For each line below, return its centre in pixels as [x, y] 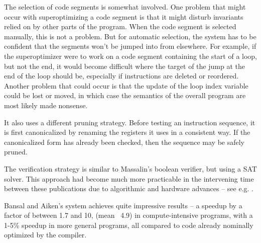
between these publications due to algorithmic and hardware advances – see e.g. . [129, 188]
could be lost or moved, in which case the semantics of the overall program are [125, 95]
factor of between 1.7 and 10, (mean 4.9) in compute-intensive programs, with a [128, 215]
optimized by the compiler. [45, 235]
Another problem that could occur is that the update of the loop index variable [126, 85]
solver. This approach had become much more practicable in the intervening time [129, 178]
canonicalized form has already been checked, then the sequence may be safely [124, 142]
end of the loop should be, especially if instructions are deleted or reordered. [121, 76]
